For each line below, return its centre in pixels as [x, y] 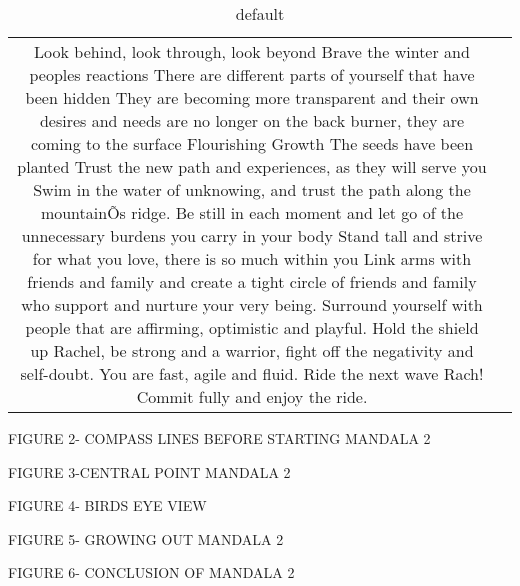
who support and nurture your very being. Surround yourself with [252, 304]
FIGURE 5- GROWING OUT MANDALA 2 [146, 538]
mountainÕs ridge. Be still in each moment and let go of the [252, 212]
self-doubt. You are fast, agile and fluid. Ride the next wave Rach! [252, 373]
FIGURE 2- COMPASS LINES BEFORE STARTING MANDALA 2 [219, 438]
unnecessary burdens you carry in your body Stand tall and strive [252, 235]
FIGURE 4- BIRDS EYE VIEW [107, 505]
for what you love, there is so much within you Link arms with [252, 258]
